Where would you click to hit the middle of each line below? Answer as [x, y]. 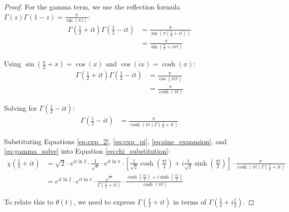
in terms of [190, 201]
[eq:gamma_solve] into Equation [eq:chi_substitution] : [87, 151]
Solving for [21, 108]
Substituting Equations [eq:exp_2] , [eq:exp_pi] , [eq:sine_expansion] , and [116, 141]
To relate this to [29, 201]
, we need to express [105, 201]
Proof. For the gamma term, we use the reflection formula [92, 6]
